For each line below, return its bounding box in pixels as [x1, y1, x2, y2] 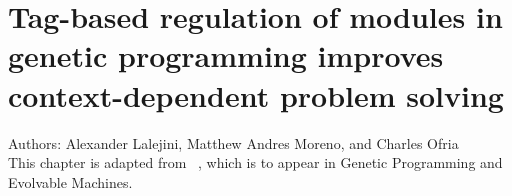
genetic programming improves [8, 35, 444, 76]
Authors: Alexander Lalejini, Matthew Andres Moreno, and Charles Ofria [8, 132, 459, 153]
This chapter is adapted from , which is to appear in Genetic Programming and [8, 152, 503, 173]
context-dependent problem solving [8, 74, 504, 115]
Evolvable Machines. [8, 171, 133, 192]
